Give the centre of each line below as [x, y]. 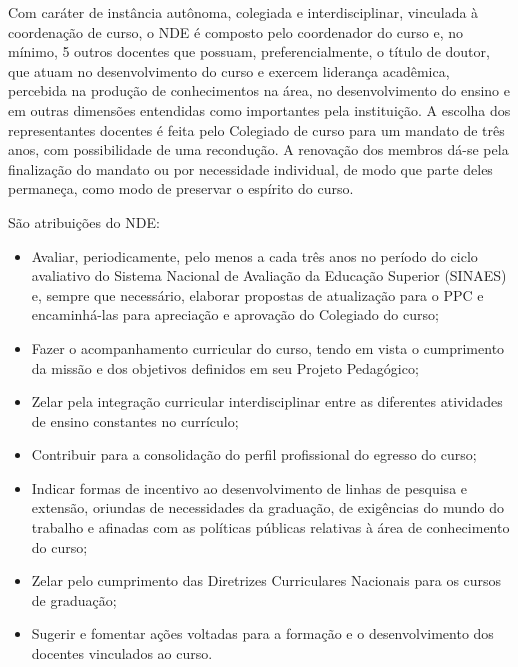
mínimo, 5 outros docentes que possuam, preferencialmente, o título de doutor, [249, 51]
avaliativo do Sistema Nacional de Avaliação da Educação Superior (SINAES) [269, 275]
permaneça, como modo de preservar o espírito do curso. [181, 188]
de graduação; [74, 599]
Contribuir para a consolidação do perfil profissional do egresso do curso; [254, 454]
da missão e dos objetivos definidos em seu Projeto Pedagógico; [225, 367]
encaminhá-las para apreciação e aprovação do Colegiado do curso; [235, 314]
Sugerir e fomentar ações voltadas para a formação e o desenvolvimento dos [262, 633]
